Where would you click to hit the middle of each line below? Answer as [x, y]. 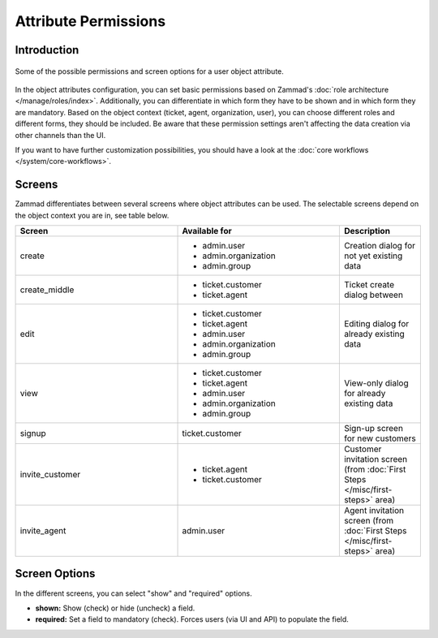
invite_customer [50, 474]
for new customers [380, 438]
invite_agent [43, 530]
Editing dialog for [376, 323]
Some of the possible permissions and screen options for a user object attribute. [149, 71]
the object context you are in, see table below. [92, 215]
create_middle [47, 290]
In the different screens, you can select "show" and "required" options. [133, 593]
